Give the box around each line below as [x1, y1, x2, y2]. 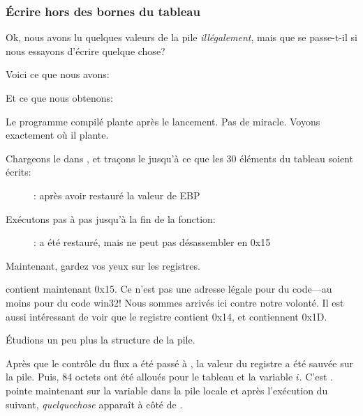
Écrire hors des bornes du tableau [6, 2, 200, 20]
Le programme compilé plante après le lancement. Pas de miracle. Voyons [6, 114, 320, 128]
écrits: [6, 164, 31, 179]
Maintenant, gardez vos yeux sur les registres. [6, 258, 200, 272]
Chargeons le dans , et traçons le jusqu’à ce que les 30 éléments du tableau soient [6, 151, 353, 165]
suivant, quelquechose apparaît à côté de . [6, 396, 183, 411]
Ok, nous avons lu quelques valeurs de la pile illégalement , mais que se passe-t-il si [6, 30, 357, 45]
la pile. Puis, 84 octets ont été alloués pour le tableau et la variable [6, 369, 293, 384]
